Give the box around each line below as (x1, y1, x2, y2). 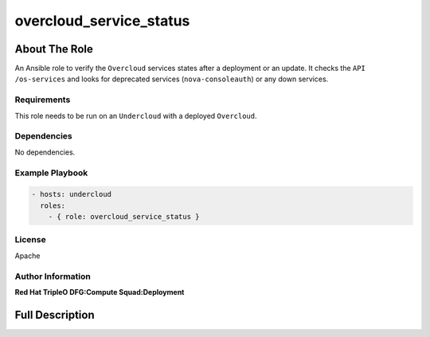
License (14, 234, 47, 245)
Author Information (14, 271, 92, 282)
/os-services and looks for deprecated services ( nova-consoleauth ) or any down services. (14, 74, 329, 84)
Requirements (14, 94, 71, 105)
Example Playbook (14, 167, 88, 178)
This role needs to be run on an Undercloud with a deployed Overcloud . (14, 111, 258, 120)
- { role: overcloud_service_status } (48, 212, 200, 221)
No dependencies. (14, 147, 76, 157)
